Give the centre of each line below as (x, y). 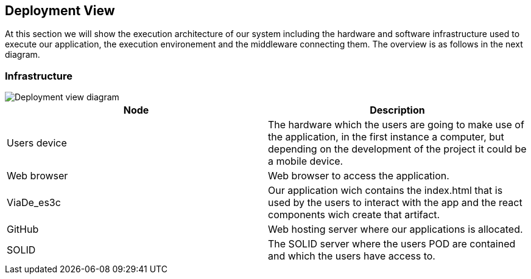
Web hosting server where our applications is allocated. (396, 229)
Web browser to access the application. (359, 176)
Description (397, 110)
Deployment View (60, 11)
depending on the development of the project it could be (397, 149)
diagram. (23, 55)
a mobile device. (306, 161)
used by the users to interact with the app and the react (395, 203)
